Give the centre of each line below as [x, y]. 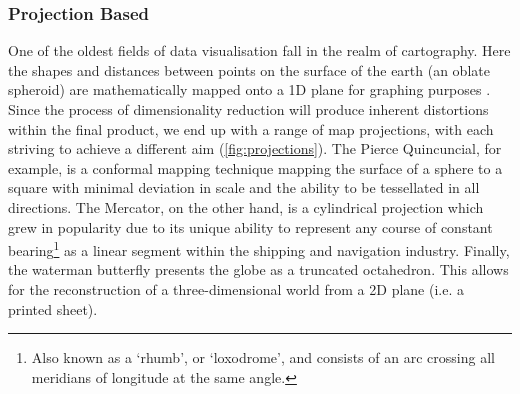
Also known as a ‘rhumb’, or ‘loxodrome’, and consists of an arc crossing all [263, 357]
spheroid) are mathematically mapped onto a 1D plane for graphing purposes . [249, 89]
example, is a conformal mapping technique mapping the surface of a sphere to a [255, 167]
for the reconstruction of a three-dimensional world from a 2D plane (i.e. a [236, 289]
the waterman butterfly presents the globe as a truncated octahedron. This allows [258, 269]
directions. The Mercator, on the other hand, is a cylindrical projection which [246, 206]
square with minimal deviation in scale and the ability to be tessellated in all [244, 187]
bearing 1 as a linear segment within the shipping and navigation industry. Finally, [259, 248]
